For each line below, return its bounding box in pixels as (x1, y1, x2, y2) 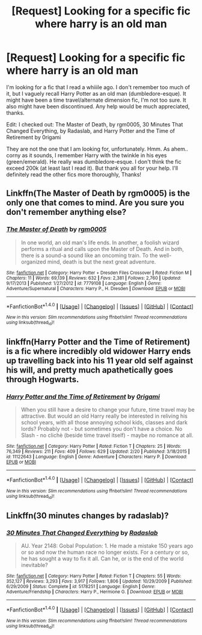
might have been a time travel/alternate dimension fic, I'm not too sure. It (6, 96, 186, 104)
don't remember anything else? (6, 207, 127, 217)
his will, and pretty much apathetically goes (6, 365, 173, 375)
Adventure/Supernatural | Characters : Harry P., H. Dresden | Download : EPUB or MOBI (6, 285, 186, 291)
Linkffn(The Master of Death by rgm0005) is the (6, 188, 191, 199)
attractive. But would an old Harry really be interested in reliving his (20, 412, 188, 420)
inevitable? (20, 561, 48, 568)
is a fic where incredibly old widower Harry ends (6, 346, 191, 356)
